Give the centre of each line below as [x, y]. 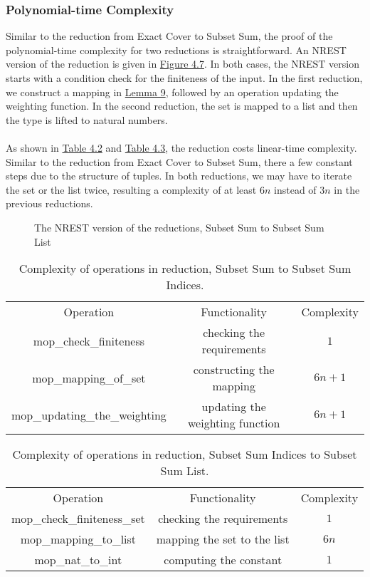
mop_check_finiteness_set [78, 519]
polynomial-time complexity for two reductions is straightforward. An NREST [176, 50]
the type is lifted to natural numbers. [87, 119]
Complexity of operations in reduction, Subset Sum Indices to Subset [185, 454]
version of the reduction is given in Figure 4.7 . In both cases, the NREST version [183, 64]
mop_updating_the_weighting [89, 415]
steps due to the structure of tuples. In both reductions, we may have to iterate [179, 176]
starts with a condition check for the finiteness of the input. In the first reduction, [184, 78]
